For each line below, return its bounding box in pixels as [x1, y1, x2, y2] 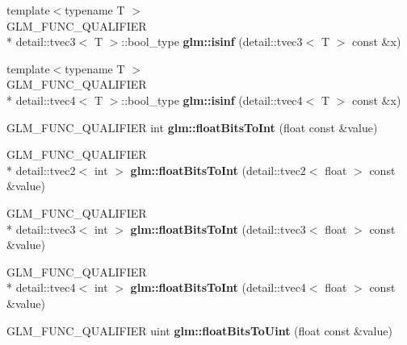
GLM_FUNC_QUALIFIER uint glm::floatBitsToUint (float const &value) [6, 322, 392, 339]
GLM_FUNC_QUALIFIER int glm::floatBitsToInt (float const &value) [6, 118, 378, 135]
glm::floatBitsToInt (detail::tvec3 [130, 220, 306, 237]
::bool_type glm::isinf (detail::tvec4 [121, 91, 303, 108]
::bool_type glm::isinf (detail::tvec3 [121, 33, 303, 50]
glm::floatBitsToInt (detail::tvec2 [130, 161, 306, 178]
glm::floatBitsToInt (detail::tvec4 [130, 279, 306, 296]
